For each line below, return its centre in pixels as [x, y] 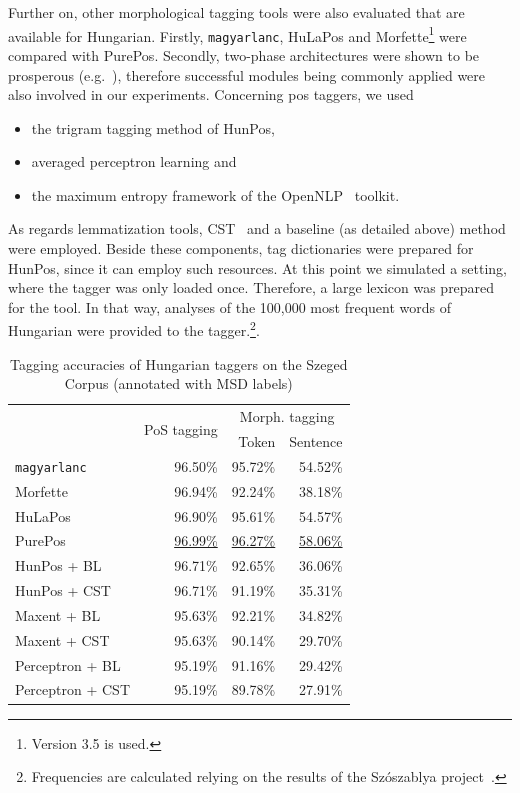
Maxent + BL [58, 614]
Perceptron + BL [68, 664]
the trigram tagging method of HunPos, [153, 127]
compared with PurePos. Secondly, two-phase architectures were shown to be [244, 54]
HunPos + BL [58, 565]
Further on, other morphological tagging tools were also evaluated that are [236, 12]
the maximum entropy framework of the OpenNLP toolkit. [215, 194]
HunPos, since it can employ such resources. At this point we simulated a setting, [257, 267]
